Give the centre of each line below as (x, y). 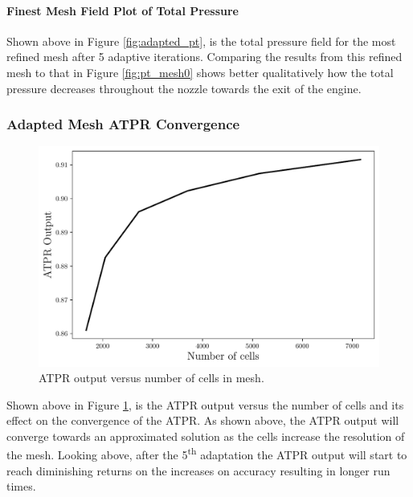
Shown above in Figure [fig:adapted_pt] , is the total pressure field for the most (201, 41)
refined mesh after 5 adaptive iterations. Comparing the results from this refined (204, 57)
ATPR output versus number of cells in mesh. (151, 378)
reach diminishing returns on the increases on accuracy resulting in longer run (198, 470)
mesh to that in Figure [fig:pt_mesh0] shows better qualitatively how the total (200, 72)
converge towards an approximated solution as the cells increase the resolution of (206, 436)
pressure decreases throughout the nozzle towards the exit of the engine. (184, 88)
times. (21, 486)
